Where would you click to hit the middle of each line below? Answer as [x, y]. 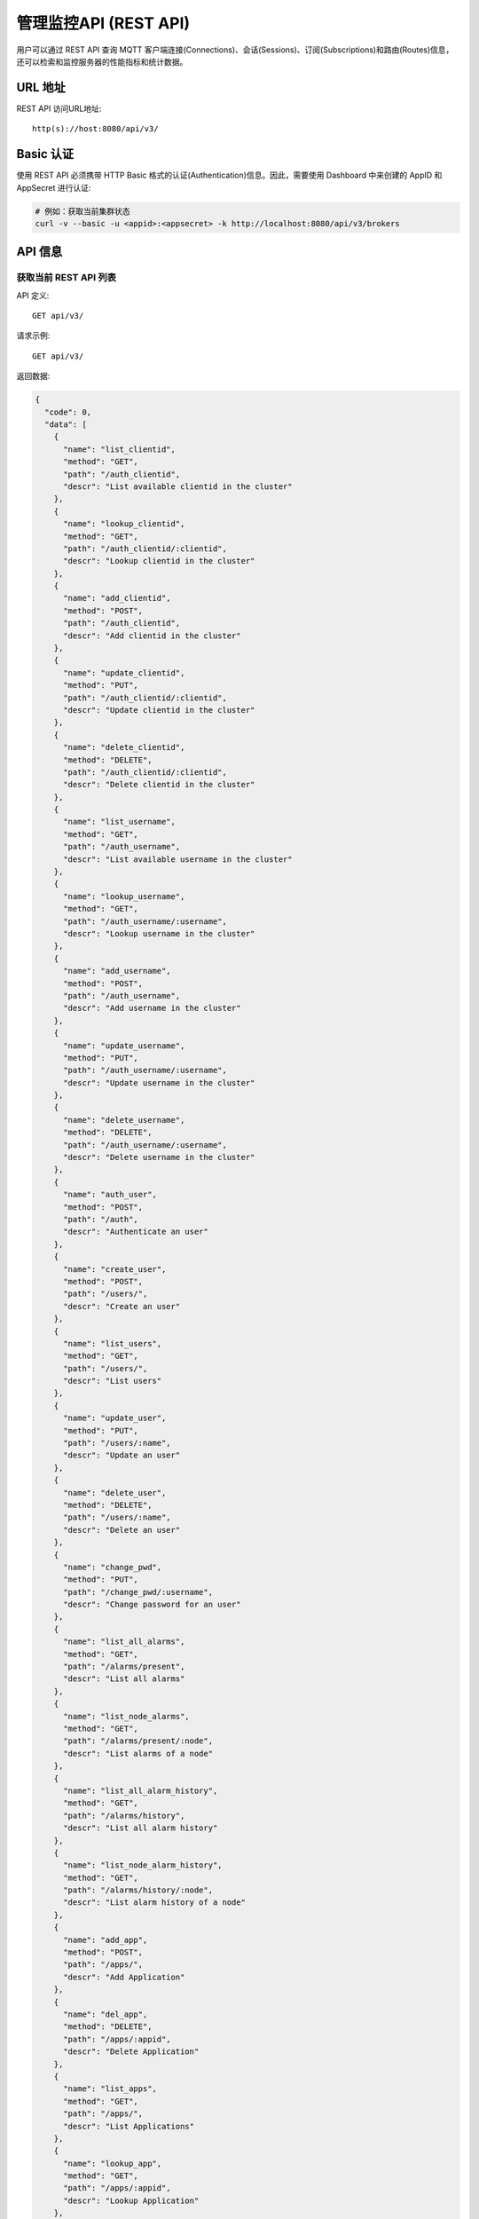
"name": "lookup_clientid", [124, 524]
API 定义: [33, 295]
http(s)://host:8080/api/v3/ [95, 129]
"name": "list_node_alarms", [126, 1716]
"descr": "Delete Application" [131, 2052]
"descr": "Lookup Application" [131, 2200]
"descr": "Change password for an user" [152, 1605]
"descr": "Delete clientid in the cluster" [159, 785]
